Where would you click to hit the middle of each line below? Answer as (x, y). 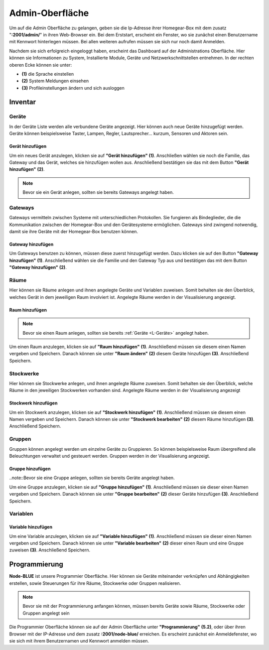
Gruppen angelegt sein (46, 613)
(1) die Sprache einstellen (48, 74)
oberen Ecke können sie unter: (41, 65)
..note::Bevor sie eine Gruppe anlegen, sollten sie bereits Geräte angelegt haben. (92, 478)
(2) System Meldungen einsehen (55, 81)
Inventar (22, 102)
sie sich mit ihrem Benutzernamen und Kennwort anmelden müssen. (79, 641)
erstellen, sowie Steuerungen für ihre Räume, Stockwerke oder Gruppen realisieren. (95, 583)
